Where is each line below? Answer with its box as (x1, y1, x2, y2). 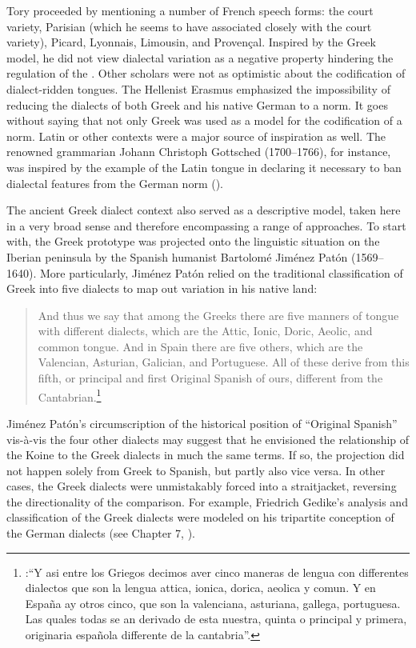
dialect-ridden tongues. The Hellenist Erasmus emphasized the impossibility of (6, 80, 390, 97)
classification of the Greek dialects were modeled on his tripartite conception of (6, 509, 394, 526)
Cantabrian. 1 (38, 386, 102, 405)
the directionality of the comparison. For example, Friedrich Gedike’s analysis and (6, 493, 408, 510)
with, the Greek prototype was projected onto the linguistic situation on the (6, 233, 380, 250)
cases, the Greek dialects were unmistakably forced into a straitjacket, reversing (6, 478, 397, 494)
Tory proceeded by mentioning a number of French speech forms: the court (6, 2, 374, 18)
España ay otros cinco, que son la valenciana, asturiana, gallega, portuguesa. (25, 594, 401, 611)
